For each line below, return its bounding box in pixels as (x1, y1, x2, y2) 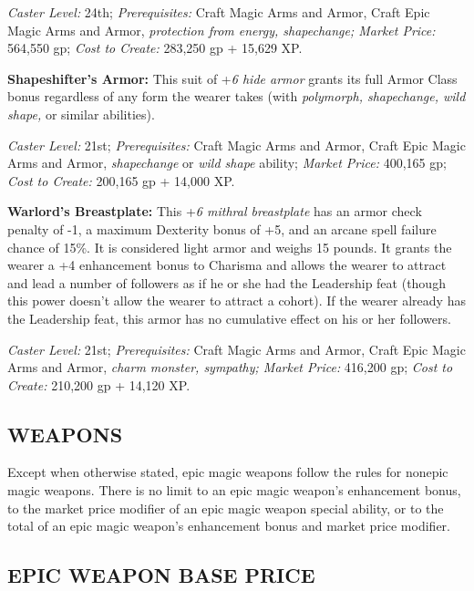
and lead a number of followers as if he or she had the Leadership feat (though (7, 273, 446, 292)
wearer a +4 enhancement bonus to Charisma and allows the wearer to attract (7, 255, 447, 275)
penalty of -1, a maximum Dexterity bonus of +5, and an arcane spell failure (7, 219, 437, 238)
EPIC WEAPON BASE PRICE (7, 561, 315, 589)
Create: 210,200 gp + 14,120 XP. (7, 375, 191, 394)
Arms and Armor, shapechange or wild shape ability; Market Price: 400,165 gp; (7, 153, 447, 172)
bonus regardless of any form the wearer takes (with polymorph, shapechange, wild (7, 87, 466, 106)
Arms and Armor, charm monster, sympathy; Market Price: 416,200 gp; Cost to (7, 358, 453, 377)
